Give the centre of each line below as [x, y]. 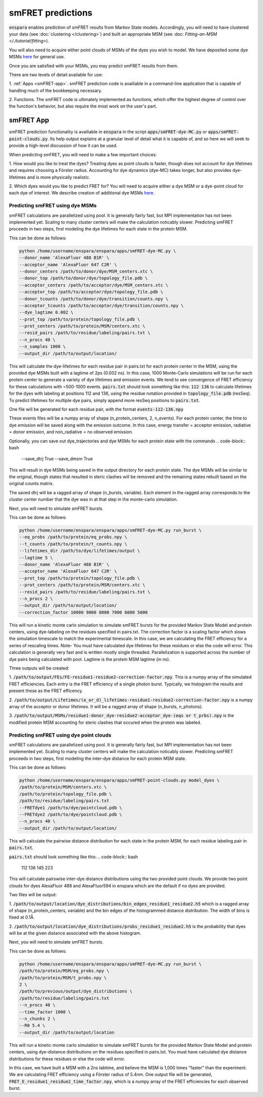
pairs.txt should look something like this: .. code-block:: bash [74, 857]
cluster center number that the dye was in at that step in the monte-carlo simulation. [93, 499]
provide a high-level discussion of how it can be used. [63, 146]
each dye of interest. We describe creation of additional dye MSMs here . [82, 193]
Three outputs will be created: [39, 668]
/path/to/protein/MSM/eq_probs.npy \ [64, 971]
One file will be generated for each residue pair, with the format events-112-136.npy [96, 409]
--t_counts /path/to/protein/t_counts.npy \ [73, 544]
